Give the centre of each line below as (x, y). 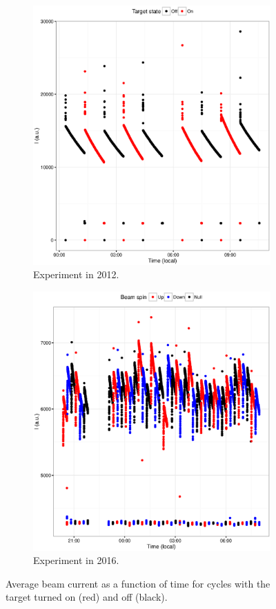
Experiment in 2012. (76, 274)
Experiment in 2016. (76, 560)
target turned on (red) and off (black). (87, 597)
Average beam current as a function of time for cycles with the (138, 583)
